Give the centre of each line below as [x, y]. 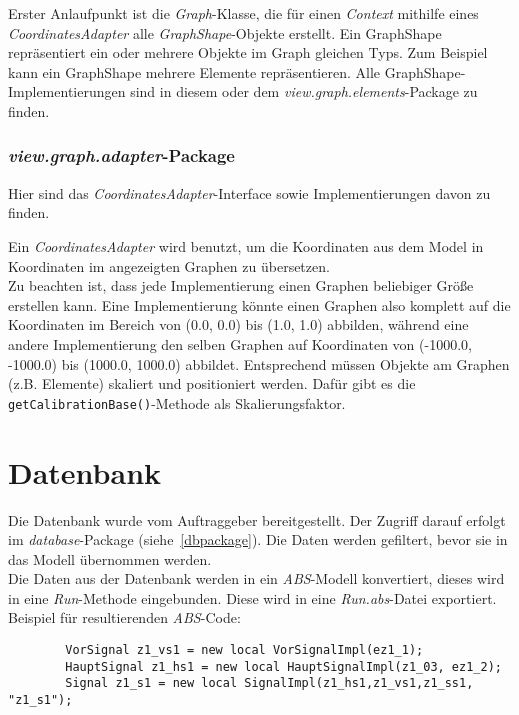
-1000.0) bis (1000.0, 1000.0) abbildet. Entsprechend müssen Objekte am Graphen [259, 363]
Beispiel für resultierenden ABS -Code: [124, 617]
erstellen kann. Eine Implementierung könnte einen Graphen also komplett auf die [259, 304]
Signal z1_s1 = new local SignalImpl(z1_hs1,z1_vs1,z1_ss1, [269, 683]
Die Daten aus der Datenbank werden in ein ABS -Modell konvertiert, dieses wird [256, 578]
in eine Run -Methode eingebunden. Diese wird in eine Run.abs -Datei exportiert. [252, 597]
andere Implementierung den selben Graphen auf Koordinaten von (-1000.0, [240, 343]
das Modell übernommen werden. [110, 558]
